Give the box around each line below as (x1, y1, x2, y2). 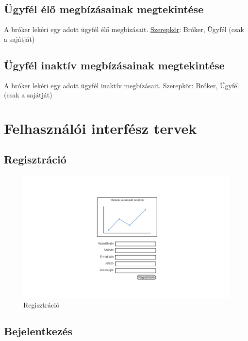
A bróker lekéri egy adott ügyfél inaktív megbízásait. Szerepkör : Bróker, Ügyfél (4, 80, 239, 90)
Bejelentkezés (4, 324, 73, 339)
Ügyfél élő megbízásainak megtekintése (4, 1, 204, 16)
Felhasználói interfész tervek (4, 118, 197, 138)
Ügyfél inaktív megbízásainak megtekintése (4, 57, 225, 72)
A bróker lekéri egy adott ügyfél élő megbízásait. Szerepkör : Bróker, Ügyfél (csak (4, 24, 244, 34)
